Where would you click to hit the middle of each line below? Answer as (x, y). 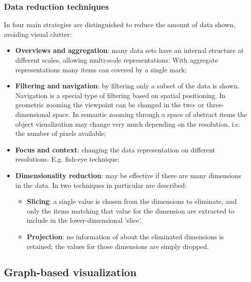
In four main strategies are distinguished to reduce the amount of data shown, (120, 25)
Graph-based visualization (70, 272)
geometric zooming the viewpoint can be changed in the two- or (110, 105)
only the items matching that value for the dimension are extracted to (131, 210)
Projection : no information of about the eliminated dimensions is (125, 236)
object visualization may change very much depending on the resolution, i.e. (128, 124)
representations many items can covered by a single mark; (101, 69)
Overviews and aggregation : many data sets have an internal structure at (130, 50)
